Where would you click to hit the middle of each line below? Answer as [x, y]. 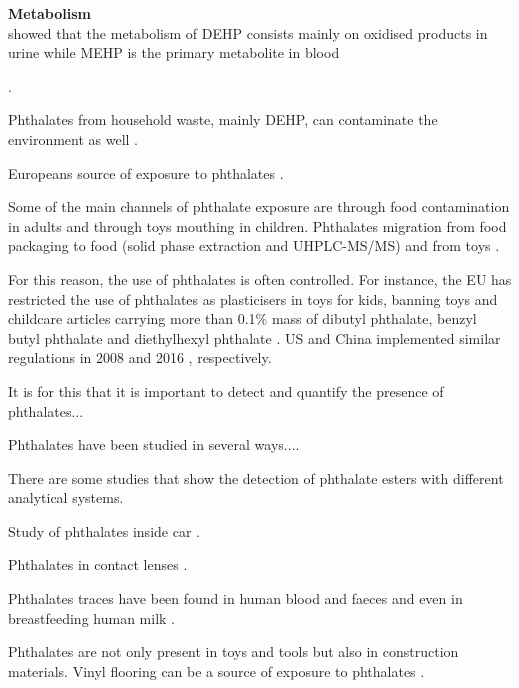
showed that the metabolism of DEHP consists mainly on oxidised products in [248, 32]
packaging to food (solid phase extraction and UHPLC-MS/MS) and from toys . [254, 245]
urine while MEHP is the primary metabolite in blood [174, 52]
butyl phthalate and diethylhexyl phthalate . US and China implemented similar [254, 337]
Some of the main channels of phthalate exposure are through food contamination [259, 206]
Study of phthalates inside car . [104, 530]
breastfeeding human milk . [91, 617]
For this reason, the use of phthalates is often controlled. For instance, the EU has [260, 278]
